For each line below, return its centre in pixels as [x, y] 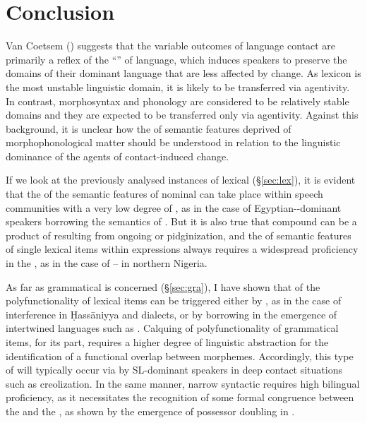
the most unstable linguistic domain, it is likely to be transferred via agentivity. [178, 87]
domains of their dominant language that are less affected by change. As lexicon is [183, 73]
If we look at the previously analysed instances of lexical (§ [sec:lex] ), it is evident [181, 180]
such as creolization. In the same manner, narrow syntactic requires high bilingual [183, 383]
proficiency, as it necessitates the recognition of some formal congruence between [180, 397]
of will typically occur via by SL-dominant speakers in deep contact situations [174, 370]
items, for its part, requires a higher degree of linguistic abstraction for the [167, 342]
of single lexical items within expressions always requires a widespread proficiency [182, 249]
